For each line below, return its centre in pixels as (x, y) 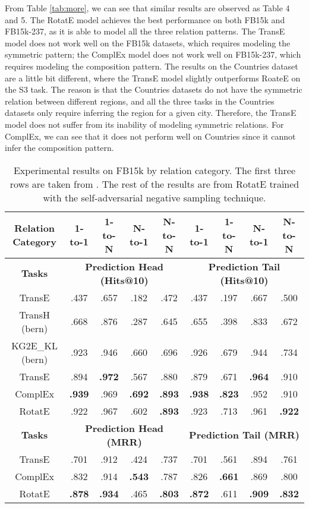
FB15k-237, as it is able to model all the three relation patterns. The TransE (145, 31)
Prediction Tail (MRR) (244, 435)
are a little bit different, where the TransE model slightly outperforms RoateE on (153, 78)
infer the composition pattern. (59, 148)
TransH (34, 314)
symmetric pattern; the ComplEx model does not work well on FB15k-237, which (153, 54)
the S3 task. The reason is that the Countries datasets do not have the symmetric (154, 89)
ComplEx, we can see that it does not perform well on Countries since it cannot (150, 136)
